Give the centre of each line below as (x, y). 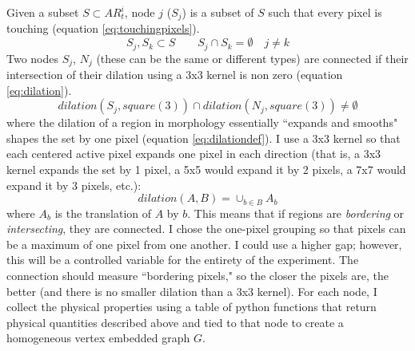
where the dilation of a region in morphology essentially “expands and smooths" (202, 122)
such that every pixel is (325, 12)
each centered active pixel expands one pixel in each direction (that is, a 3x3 (194, 154)
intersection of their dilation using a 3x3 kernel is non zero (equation (175, 74)
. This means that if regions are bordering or (296, 213)
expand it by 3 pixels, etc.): (74, 185)
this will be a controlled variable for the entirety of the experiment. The (183, 260)
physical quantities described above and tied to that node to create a (175, 322)
